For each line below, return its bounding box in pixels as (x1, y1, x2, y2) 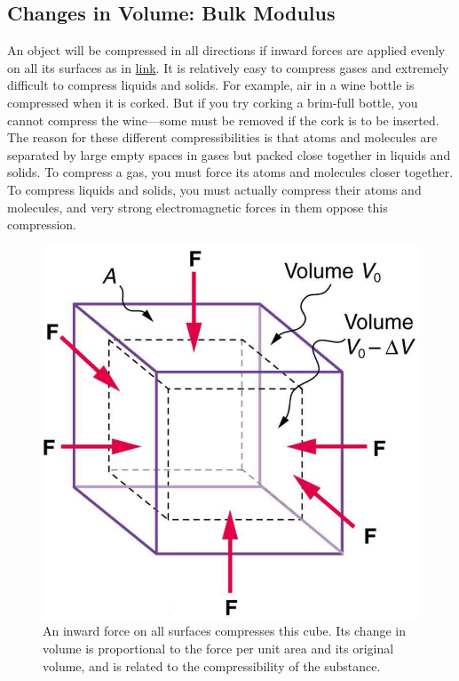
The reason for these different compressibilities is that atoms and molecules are (7, 128, 438, 147)
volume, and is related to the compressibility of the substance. (43, 656, 381, 675)
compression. (7, 215, 76, 234)
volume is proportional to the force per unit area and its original (43, 639, 394, 657)
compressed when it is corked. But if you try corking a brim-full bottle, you (7, 92, 418, 111)
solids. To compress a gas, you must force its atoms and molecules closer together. (7, 163, 454, 181)
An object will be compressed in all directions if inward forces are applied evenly (7, 41, 446, 60)
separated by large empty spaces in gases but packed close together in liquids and (7, 145, 451, 164)
